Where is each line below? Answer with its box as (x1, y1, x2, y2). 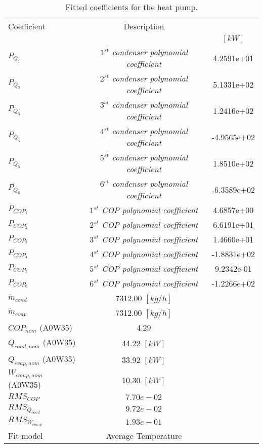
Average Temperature (106, 430, 182, 442)
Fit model (8, 430, 43, 442)
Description (123, 20, 164, 32)
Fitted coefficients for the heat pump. (65, 1, 198, 13)
